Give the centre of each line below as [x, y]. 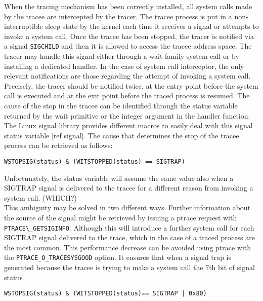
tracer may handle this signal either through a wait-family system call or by [122, 56]
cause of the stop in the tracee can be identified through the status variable [121, 105]
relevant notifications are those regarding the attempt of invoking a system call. [127, 76]
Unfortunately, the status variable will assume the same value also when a [119, 178]
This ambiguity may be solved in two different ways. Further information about [127, 208]
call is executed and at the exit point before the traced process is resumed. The [127, 96]
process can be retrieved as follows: [58, 145]
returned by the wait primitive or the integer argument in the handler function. [127, 115]
